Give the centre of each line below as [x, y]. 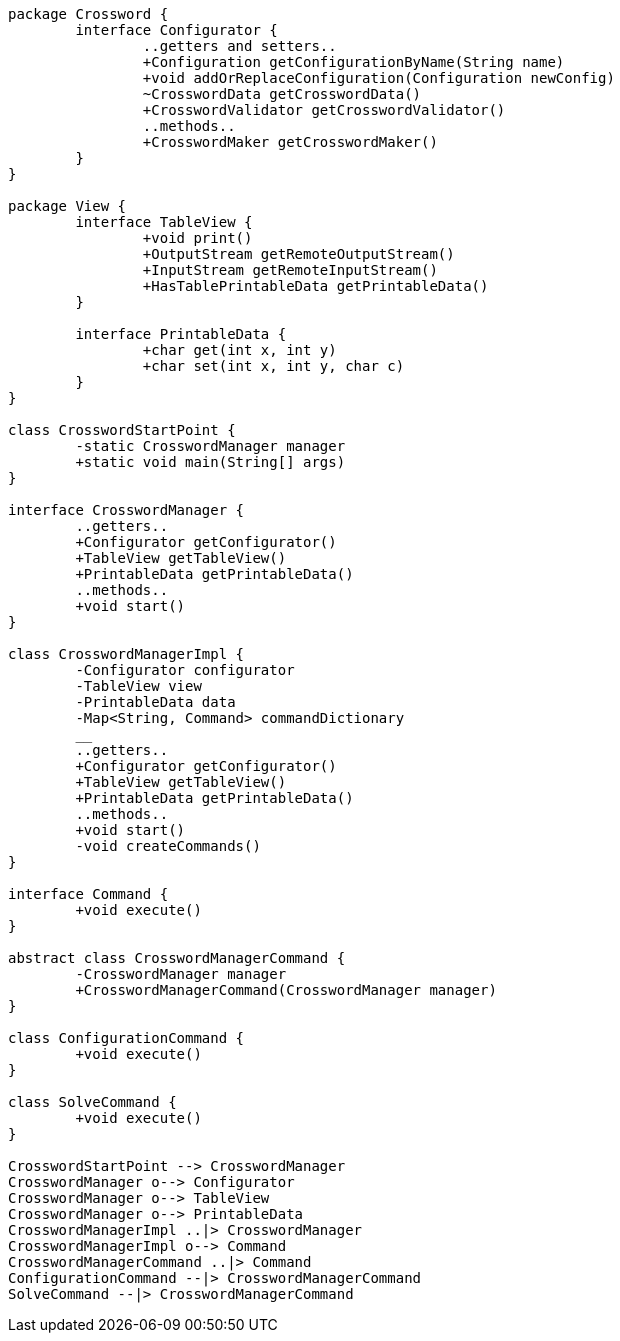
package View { [67, 206]
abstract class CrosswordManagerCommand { [177, 958]
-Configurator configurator [185, 670]
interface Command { [88, 894]
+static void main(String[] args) [210, 462]
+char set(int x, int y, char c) [273, 366]
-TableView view [138, 686]
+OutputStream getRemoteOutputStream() [298, 254]
